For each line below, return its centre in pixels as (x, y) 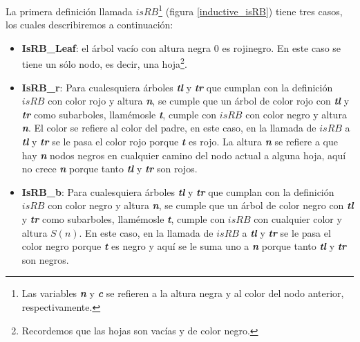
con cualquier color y (298, 219)
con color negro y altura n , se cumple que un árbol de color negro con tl (201, 205)
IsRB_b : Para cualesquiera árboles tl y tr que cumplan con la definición (178, 191)
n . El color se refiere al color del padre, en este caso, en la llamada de (169, 128)
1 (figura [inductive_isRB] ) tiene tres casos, (250, 10)
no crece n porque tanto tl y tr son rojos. (110, 169)
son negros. (45, 259)
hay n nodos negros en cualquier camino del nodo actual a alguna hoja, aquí (184, 155)
